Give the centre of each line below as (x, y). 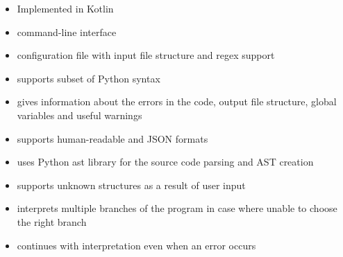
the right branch (52, 221)
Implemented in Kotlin (65, 8)
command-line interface (67, 32)
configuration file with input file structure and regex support (146, 55)
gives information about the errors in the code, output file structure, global (177, 101)
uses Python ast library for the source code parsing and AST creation (165, 162)
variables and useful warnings (80, 115)
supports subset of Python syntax (89, 78)
